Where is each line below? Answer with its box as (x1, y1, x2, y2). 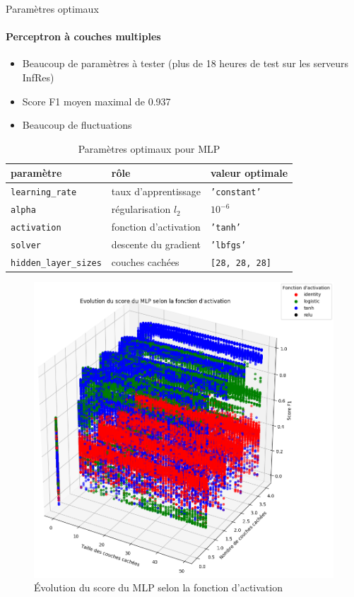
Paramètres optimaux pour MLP (78, 141, 220, 156)
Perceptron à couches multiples (6, 29, 161, 44)
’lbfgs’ (211, 240, 247, 250)
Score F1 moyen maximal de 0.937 (22, 93, 171, 108)
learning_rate (11, 187, 77, 198)
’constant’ (211, 187, 261, 198)
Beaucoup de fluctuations (22, 117, 132, 132)
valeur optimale (211, 166, 288, 180)
